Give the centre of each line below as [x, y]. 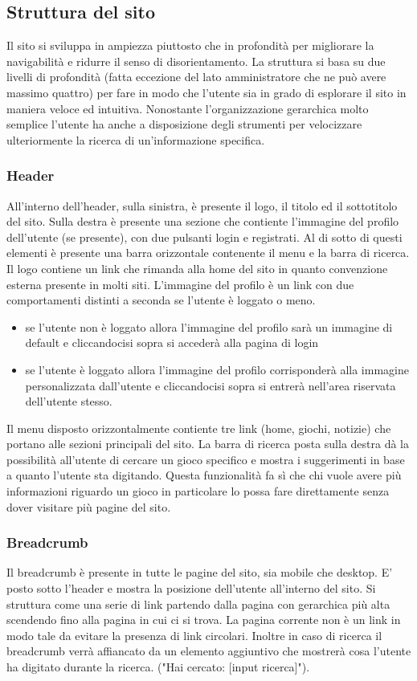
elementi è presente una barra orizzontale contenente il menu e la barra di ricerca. [208, 253]
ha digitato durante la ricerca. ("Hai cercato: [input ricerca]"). [158, 667]
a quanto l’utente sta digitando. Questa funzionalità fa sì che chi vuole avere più [204, 475]
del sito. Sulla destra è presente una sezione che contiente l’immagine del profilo [203, 221]
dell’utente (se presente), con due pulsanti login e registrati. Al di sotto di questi [204, 237]
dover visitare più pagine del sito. [89, 506]
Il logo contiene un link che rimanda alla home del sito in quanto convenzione [197, 268]
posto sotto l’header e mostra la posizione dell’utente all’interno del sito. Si [191, 588]
